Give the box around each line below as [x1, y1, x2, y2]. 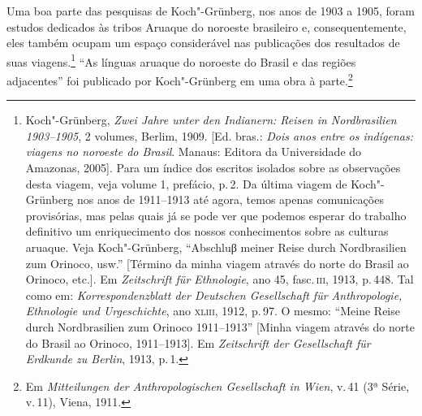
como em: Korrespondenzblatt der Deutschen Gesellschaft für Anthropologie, [25, 286, 403, 303]
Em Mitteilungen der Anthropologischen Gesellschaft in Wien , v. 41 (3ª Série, [25, 377, 410, 394]
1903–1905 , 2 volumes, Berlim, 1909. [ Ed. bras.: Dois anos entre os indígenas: [25, 127, 413, 144]
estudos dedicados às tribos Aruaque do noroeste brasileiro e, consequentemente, [6, 18, 407, 35]
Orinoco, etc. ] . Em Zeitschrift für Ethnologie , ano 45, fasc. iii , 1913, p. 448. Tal [25, 271, 414, 288]
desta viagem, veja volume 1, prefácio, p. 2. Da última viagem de [25, 175, 347, 192]
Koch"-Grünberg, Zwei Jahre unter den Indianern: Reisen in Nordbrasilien [25, 111, 397, 128]
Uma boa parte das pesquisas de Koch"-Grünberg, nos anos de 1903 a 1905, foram [6, 2, 415, 19]
